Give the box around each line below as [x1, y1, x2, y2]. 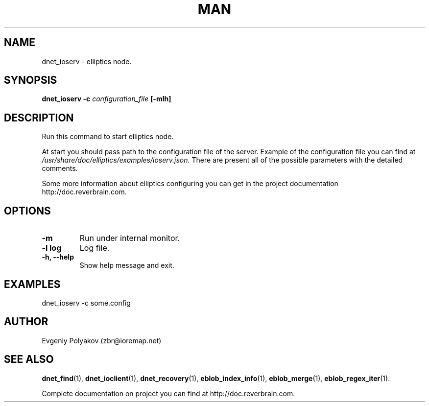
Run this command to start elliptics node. [42, 132, 174, 141]
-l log [42, 243, 62, 253]
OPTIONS [4, 204, 51, 217]
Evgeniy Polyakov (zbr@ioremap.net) [42, 336, 162, 345]
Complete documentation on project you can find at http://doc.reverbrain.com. [42, 389, 295, 398]
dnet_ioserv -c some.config [42, 298, 131, 307]
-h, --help [42, 253, 74, 262]
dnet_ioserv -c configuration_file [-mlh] [42, 95, 171, 103]
